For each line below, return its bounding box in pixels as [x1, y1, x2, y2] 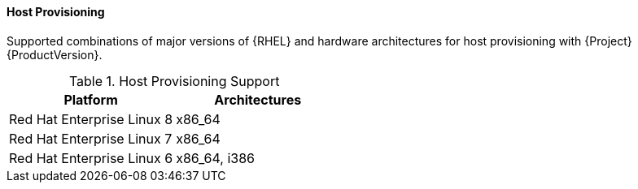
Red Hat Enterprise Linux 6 [9, 149, 173, 166]
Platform [63, 91, 118, 108]
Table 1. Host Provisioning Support [68, 72, 280, 89]
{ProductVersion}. [7, 47, 103, 62]
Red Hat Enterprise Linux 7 [9, 130, 173, 147]
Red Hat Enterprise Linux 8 [9, 110, 173, 127]
